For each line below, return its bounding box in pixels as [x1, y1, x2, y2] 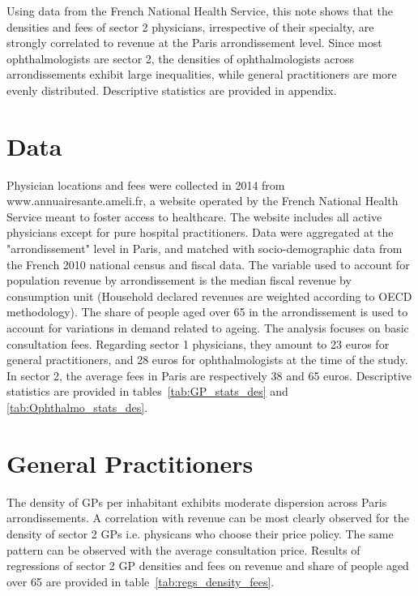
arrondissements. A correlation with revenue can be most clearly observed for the [6, 509, 409, 526]
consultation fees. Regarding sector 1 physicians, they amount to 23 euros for [6, 335, 390, 352]
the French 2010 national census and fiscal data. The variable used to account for [6, 255, 410, 272]
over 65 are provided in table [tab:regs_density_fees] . [6, 572, 275, 590]
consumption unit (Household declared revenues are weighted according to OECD [6, 287, 412, 304]
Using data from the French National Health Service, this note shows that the [6, 2, 394, 19]
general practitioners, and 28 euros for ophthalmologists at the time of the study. [6, 351, 408, 368]
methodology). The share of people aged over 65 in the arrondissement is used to [6, 303, 408, 320]
